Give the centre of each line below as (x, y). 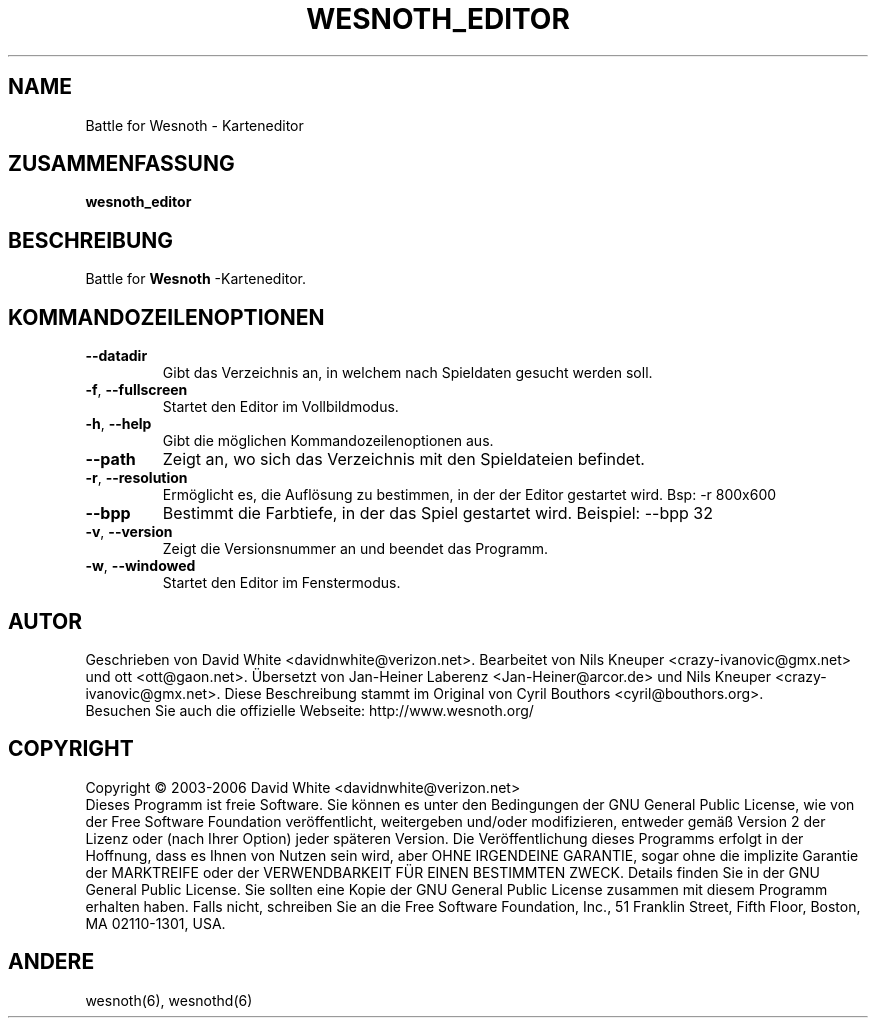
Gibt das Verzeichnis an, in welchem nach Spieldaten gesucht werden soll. (407, 373)
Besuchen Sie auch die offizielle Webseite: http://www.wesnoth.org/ (309, 710)
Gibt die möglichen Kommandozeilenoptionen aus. (328, 441)
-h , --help (118, 424)
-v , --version (129, 532)
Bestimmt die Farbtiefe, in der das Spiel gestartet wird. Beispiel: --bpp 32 (437, 513)
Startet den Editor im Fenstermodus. (281, 583)
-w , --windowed (140, 566)
